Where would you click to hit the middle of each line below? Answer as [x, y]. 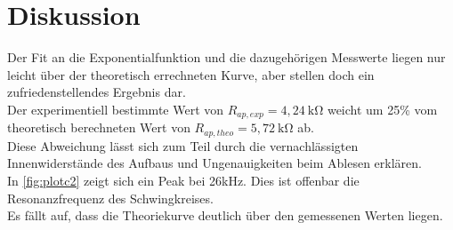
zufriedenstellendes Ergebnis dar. [97, 92]
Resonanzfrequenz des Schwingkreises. [110, 198]
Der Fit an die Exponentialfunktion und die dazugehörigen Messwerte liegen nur [226, 57]
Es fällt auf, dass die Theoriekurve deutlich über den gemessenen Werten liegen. [225, 215]
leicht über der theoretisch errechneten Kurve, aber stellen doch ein [191, 74]
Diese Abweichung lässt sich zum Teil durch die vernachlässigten [183, 145]
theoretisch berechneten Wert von [99, 127]
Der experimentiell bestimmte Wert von [116, 109]
